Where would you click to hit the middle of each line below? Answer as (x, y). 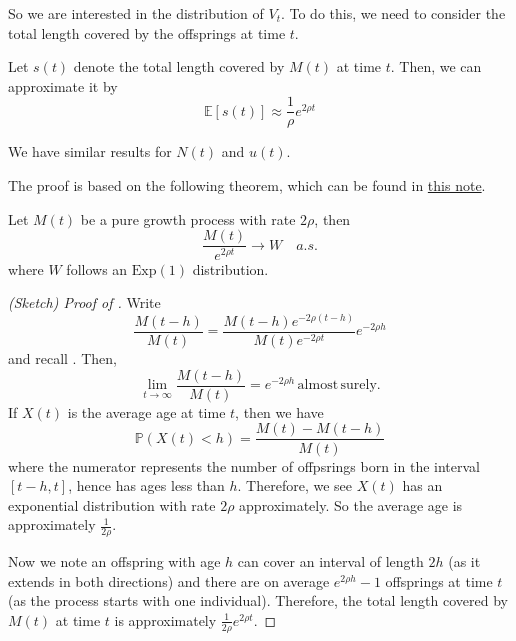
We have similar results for (90, 151)
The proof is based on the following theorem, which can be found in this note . (247, 185)
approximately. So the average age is (351, 504)
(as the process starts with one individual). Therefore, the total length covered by (258, 600)
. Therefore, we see (295, 485)
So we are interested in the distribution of (136, 13)
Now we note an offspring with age (114, 561)
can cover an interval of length (330, 561)
